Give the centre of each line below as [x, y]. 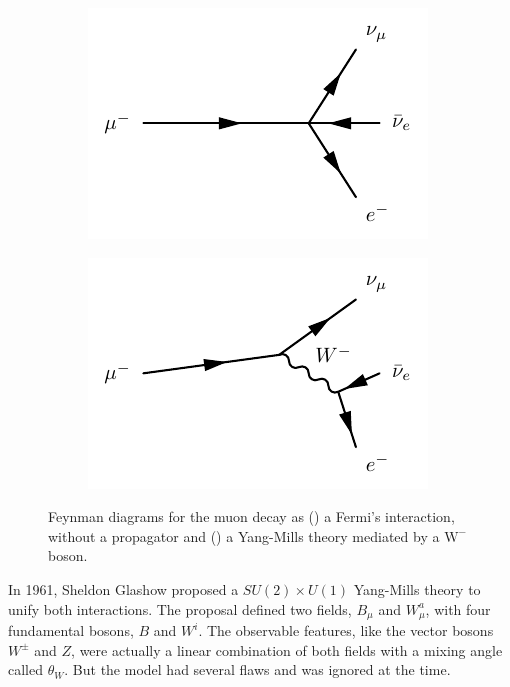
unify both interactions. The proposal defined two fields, [180, 608]
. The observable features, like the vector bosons [346, 630]
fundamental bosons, [71, 630]
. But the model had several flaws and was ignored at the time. [257, 669]
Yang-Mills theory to [417, 588]
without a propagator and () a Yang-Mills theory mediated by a [244, 535]
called [25, 669]
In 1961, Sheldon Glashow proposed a [123, 588]
